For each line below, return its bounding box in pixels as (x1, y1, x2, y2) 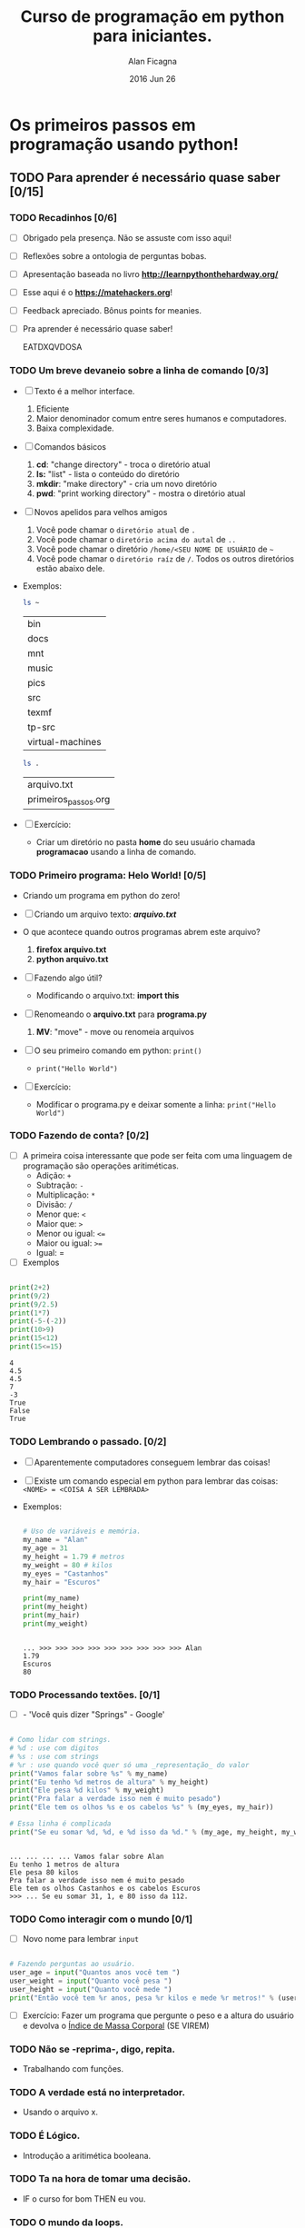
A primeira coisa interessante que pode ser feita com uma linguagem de (22, 1149, 293, 1160)
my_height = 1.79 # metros (22, 1552, 125, 1561)
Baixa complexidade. (35, 423, 115, 433)
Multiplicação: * (35, 1189, 95, 1200)
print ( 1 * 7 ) (9, 1308, 51, 1318)
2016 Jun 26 (129, 73, 176, 84)
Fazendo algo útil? (34, 972, 103, 983)
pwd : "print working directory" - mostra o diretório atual (35, 488, 246, 499)
